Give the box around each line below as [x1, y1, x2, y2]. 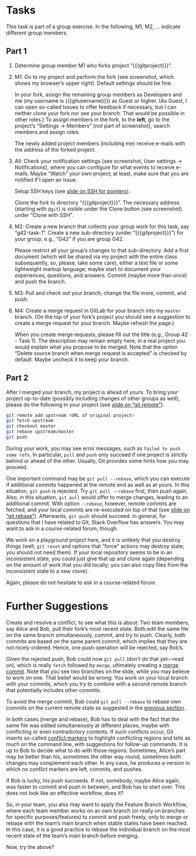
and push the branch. [14, 277, 67, 285]
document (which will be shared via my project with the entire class [14, 253, 177, 260]
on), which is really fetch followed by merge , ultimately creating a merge [6, 661, 179, 668]
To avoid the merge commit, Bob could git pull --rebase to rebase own [6, 698, 181, 705]
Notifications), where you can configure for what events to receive [14, 163, 175, 170]
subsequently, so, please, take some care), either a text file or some [14, 259, 178, 266]
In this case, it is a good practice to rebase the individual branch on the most [6, 825, 191, 832]
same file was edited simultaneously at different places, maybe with [6, 721, 170, 729]
